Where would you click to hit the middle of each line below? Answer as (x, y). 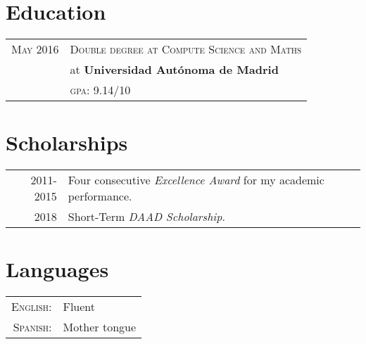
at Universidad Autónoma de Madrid (174, 70)
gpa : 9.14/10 (100, 90)
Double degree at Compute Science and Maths (186, 49)
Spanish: (32, 327)
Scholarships (67, 142)
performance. (100, 196)
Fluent (79, 307)
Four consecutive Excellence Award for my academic (196, 180)
